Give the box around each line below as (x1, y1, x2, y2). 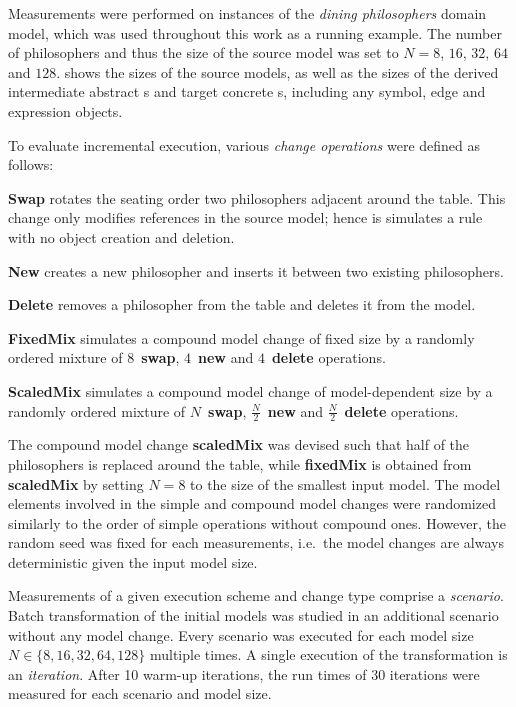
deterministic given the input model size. (8, 551, 258, 572)
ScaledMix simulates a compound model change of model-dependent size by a (8, 380, 493, 401)
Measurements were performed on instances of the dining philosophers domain (8, 3, 487, 23)
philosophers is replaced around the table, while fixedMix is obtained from (8, 453, 472, 474)
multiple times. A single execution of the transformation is (149, 644, 508, 665)
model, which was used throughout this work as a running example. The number (8, 22, 502, 43)
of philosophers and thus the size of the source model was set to (8, 42, 399, 63)
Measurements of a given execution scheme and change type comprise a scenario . (8, 585, 504, 606)
